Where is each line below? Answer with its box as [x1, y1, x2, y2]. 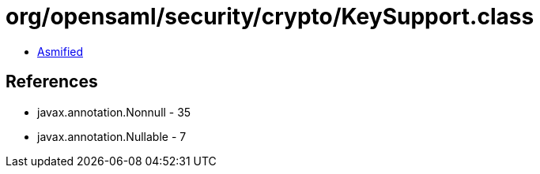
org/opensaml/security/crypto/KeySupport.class [6, 3, 534, 30]
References [6, 72, 98, 92]
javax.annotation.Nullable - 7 [37, 129, 187, 143]
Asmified [37, 44, 84, 58]
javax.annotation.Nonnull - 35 [37, 105, 191, 119]
